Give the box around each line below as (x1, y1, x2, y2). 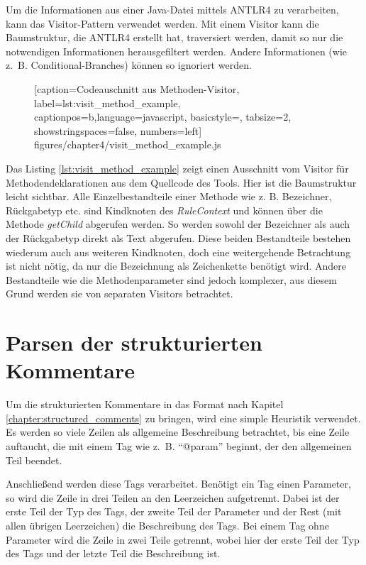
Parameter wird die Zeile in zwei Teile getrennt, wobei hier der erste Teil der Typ (6, 532, 360, 547)
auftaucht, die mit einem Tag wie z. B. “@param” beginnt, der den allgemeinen (6, 438, 352, 453)
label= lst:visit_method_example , (34, 95, 181, 110)
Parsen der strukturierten (6, 328, 262, 357)
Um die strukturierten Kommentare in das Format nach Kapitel (6, 397, 284, 412)
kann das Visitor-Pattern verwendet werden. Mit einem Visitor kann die (6, 16, 319, 31)
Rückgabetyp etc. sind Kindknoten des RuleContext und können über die (6, 202, 323, 217)
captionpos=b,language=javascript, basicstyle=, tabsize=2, (34, 109, 292, 124)
